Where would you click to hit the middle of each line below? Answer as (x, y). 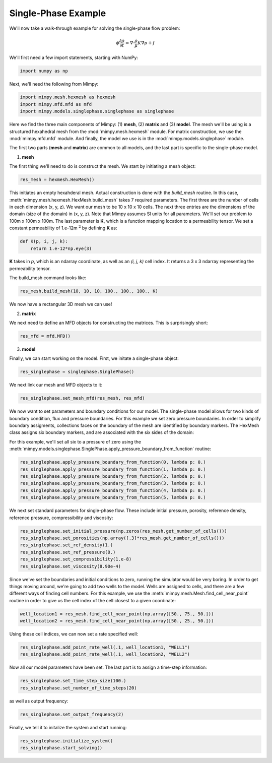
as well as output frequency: (39, 701)
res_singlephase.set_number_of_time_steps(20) (78, 688)
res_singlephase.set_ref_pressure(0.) (68, 552)
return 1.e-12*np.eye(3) (61, 248)
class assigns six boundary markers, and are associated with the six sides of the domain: (101, 432)
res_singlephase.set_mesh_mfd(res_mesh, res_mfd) (82, 398)
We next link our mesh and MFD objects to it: (56, 385)
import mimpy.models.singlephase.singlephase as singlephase (97, 111)
